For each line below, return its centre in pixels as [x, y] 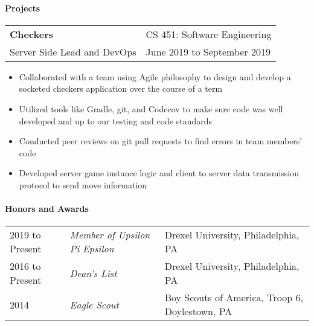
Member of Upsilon [110, 235]
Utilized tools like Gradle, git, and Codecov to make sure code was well [151, 108]
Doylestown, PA [198, 312]
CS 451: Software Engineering [209, 34]
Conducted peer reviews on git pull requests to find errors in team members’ [161, 141]
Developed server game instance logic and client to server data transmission [159, 173]
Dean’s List [93, 273]
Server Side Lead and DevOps [73, 51]
